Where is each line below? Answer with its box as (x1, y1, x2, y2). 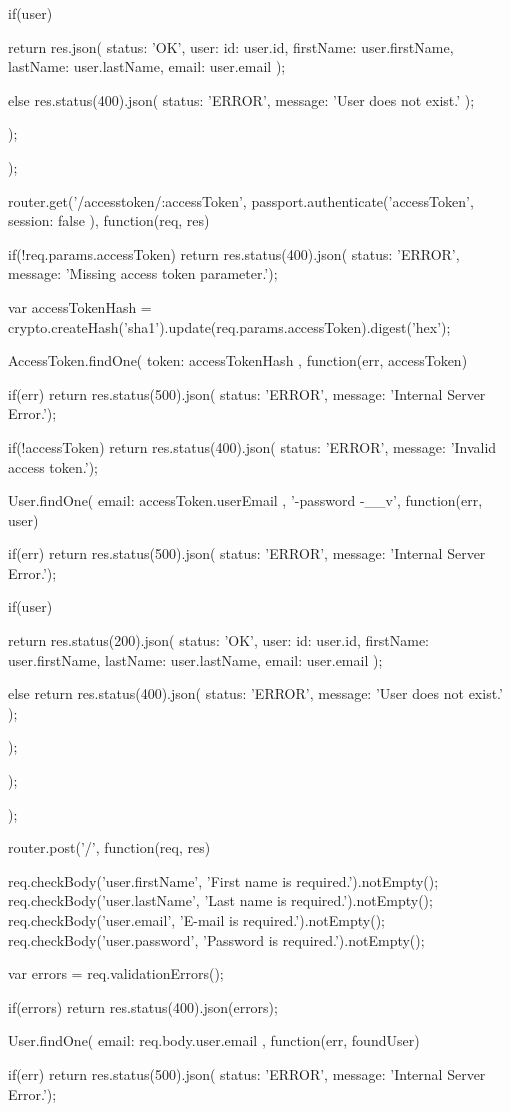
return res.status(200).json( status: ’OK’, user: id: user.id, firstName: (8, 630, 429, 651)
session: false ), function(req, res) (8, 210, 210, 231)
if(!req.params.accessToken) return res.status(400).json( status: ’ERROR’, (8, 243, 460, 264)
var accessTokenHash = (8, 296, 152, 317)
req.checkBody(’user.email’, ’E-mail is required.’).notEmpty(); (8, 910, 385, 930)
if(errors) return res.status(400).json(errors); (8, 996, 278, 1017)
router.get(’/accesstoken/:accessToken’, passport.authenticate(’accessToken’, (8, 190, 474, 211)
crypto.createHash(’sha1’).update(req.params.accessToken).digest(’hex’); (8, 316, 451, 337)
